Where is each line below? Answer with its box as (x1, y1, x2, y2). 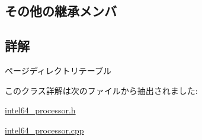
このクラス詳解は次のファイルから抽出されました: (5, 84, 198, 96)
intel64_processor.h (5, 104, 76, 116)
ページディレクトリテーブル (5, 64, 111, 76)
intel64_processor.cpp (5, 123, 84, 136)
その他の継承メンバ (5, 2, 117, 20)
